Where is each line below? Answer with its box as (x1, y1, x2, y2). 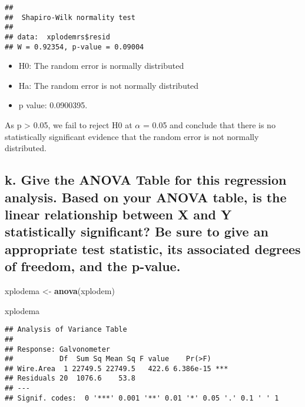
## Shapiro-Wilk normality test (5, 13, 135, 22)
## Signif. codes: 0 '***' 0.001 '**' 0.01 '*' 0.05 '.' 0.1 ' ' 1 (5, 393, 279, 402)
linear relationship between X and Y (5, 205, 232, 223)
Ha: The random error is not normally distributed (18, 79, 199, 91)
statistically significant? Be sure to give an (5, 222, 268, 241)
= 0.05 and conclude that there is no (142, 119, 276, 131)
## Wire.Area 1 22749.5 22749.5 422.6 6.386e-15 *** (5, 364, 228, 373)
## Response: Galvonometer (5, 345, 110, 353)
